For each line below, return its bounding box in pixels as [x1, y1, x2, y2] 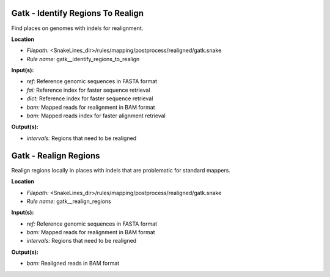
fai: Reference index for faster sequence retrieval [26, 86, 150, 94]
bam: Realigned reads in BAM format [26, 260, 120, 267]
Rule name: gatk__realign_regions [26, 198, 111, 205]
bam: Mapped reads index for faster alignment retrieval [26, 112, 166, 119]
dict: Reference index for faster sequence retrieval [26, 95, 153, 102]
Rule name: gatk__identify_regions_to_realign [26, 55, 140, 62]
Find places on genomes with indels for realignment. [11, 24, 144, 32]
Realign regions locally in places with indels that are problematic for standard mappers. [11, 166, 230, 174]
